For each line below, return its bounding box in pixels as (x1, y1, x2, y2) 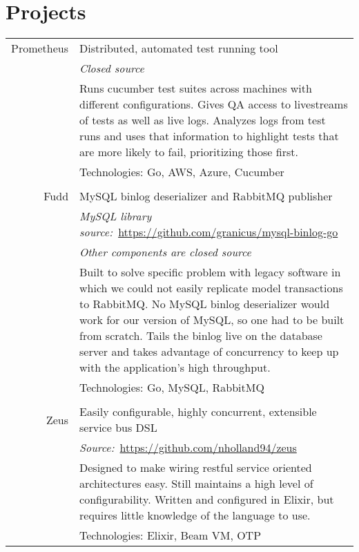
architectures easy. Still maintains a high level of (79, 475, 313, 492)
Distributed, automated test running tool (79, 40, 278, 57)
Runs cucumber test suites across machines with (79, 80, 312, 97)
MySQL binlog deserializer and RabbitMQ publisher (79, 188, 333, 204)
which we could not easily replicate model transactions (79, 280, 343, 296)
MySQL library (79, 208, 152, 225)
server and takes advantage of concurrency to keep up (79, 343, 339, 360)
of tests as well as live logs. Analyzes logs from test (79, 112, 326, 129)
